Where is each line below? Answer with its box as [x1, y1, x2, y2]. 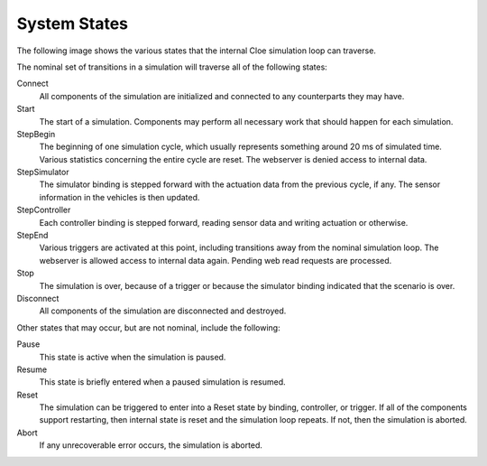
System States [16, 14, 129, 33]
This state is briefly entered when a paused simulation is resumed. [39, 377, 286, 387]
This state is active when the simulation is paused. [39, 351, 226, 362]
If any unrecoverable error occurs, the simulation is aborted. [39, 440, 263, 451]
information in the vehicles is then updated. [39, 191, 200, 202]
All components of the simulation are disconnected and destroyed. [39, 305, 287, 316]
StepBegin [16, 128, 56, 139]
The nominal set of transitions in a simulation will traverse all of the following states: [16, 61, 328, 72]
